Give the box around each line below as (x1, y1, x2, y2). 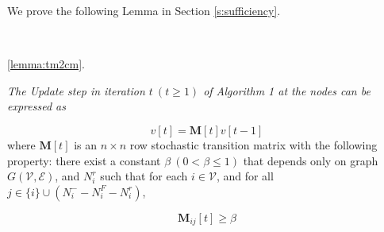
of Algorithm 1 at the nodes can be (203, 82, 371, 99)
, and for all (216, 168, 274, 184)
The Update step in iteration (7, 82, 145, 99)
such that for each (100, 168, 188, 184)
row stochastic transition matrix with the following (129, 136, 378, 153)
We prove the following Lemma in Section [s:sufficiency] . (7, 2, 281, 18)
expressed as (7, 98, 66, 114)
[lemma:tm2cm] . (7, 56, 85, 72)
